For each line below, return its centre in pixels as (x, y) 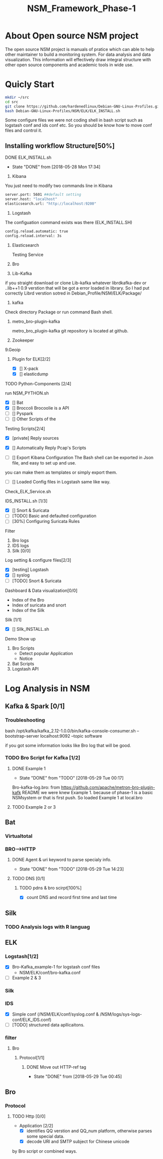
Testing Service (28, 254)
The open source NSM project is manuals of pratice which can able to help (80, 49)
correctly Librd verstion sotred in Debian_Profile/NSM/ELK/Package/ (73, 293)
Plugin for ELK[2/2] (31, 359)
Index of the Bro (28, 600)
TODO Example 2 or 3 (34, 807)
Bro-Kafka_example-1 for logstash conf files (56, 967)
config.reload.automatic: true (37, 231)
